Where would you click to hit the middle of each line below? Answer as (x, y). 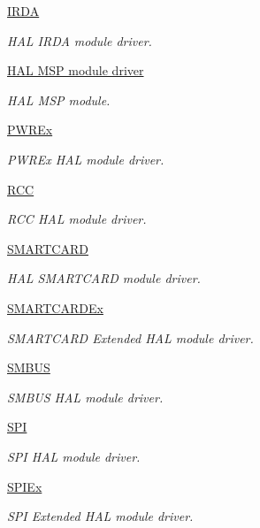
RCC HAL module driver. (77, 219)
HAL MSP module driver (76, 70)
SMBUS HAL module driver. (85, 397)
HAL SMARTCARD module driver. (104, 278)
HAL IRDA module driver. (80, 40)
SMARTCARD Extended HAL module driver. (130, 337)
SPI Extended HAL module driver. (100, 516)
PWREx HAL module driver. (86, 159)
